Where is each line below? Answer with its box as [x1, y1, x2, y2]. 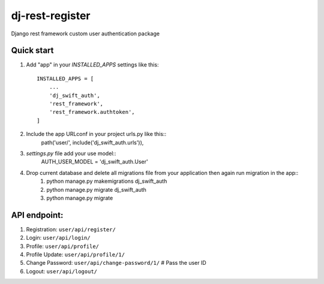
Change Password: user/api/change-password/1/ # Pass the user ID [26, 259, 206, 267]
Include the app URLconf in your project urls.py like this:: [26, 131, 167, 138]
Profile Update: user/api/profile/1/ [26, 251, 125, 258]
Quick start [11, 46, 54, 56]
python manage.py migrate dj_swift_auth [46, 186, 147, 193]
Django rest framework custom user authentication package [11, 30, 160, 37]
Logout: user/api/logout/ [26, 267, 97, 275]
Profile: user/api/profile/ [26, 243, 99, 250]
